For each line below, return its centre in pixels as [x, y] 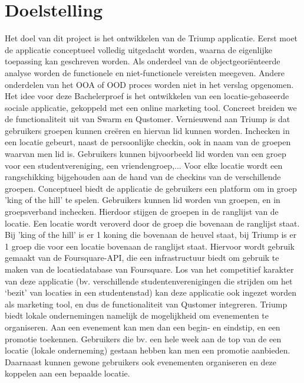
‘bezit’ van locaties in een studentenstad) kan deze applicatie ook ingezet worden [151, 292]
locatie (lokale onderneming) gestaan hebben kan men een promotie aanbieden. [148, 350]
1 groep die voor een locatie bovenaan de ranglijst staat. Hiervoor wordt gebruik [150, 246]
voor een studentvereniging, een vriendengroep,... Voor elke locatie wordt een [144, 165]
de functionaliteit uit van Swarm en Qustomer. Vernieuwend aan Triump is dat [148, 119]
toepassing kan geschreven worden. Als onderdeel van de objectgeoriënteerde [143, 61]
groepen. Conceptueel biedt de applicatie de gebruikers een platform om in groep [151, 188]
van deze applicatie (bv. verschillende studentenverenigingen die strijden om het [149, 281]
